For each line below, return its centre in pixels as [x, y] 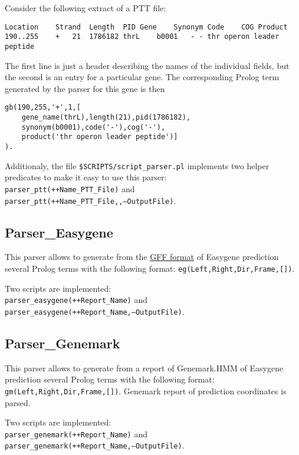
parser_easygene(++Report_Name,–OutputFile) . [95, 311]
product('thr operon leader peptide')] [100, 137]
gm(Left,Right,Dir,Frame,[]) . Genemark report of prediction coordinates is [146, 390]
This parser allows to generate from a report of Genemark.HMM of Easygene [144, 367]
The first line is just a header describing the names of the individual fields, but [147, 65]
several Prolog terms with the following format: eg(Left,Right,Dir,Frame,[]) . [150, 268]
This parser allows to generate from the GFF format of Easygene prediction [142, 257]
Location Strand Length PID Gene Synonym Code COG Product [146, 27]
